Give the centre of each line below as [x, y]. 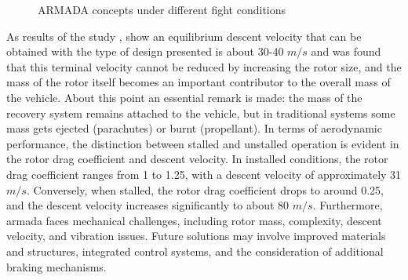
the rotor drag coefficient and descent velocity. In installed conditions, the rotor [197, 159]
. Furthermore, [348, 205]
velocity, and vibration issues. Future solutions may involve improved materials [196, 236]
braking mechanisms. [56, 266]
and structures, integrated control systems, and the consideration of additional [195, 251]
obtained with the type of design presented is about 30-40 [145, 51]
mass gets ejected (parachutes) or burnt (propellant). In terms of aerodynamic [194, 128]
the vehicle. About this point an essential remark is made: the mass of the [184, 97]
